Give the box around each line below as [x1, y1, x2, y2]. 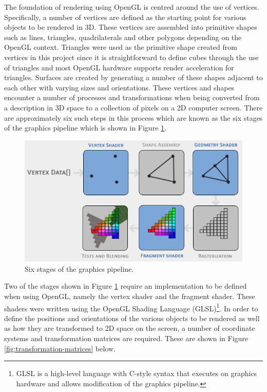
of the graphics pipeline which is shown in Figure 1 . [4, 122, 166, 133]
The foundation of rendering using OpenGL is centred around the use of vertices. [4, 2, 259, 12]
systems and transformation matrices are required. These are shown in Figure [4, 333, 249, 344]
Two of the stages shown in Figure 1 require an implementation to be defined [4, 281, 247, 291]
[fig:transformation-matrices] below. [4, 343, 116, 353]
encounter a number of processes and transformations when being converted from [4, 92, 260, 103]
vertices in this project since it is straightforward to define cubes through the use [4, 51, 259, 62]
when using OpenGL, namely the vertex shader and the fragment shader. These [4, 290, 255, 301]
